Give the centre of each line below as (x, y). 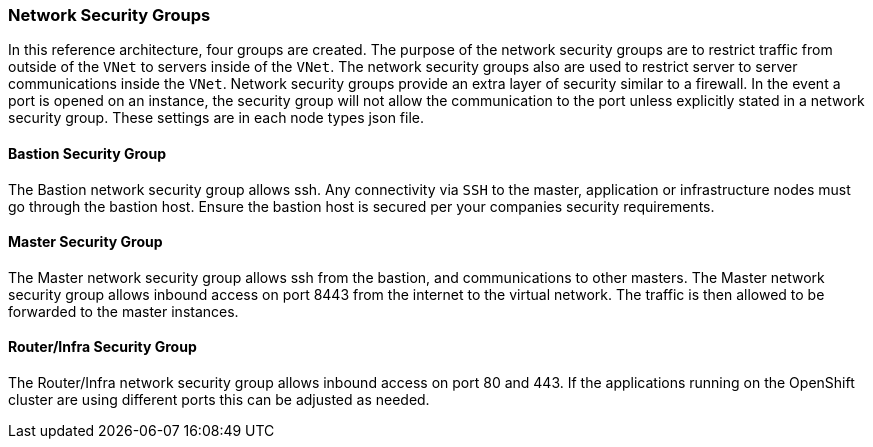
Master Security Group (85, 242)
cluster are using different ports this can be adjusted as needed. (219, 400)
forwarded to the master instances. (123, 311)
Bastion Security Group (87, 153)
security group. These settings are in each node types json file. (216, 118)
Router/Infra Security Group (102, 347)
